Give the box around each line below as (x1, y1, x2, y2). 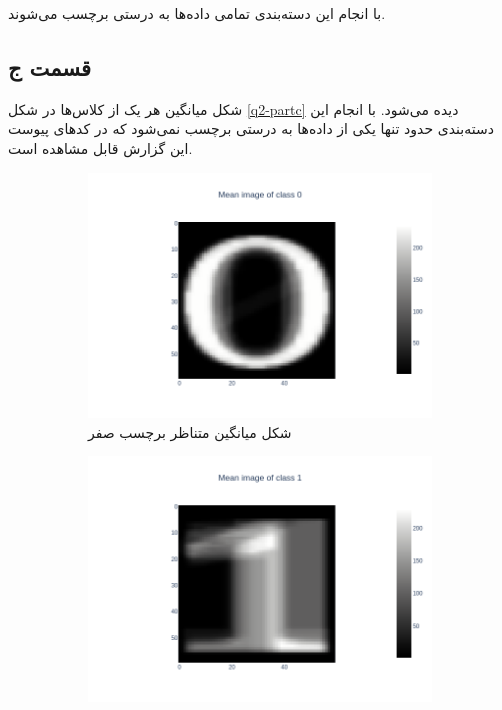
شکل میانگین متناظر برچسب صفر (88, 421, 292, 442)
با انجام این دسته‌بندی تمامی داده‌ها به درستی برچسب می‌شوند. (8, 3, 386, 23)
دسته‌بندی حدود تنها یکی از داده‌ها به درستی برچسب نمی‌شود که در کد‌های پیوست (8, 118, 494, 139)
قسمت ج (8, 51, 92, 82)
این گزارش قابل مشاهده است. (8, 137, 193, 158)
